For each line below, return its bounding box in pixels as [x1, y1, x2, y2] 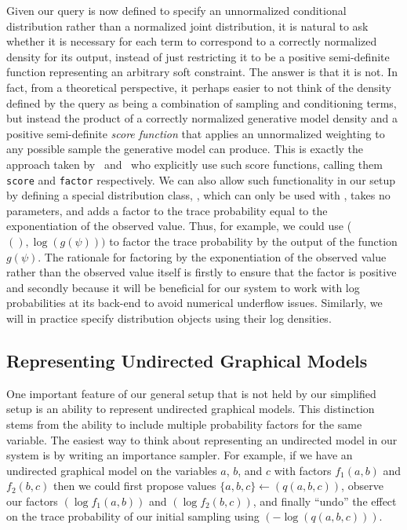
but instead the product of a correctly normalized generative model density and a [6, 110, 398, 126]
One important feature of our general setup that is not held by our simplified [6, 385, 376, 401]
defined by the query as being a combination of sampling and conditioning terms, [6, 94, 397, 111]
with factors [274, 462, 332, 478]
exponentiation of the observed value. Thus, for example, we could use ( [6, 217, 352, 234]
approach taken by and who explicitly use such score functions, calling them [6, 155, 383, 172]
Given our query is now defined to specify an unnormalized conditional [6, 2, 347, 18]
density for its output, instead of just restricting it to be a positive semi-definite [6, 48, 390, 64]
